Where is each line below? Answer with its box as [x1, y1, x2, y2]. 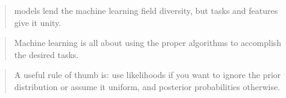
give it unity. [14, 16, 62, 28]
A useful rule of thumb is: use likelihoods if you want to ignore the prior [14, 68, 281, 81]
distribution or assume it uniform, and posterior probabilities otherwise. [14, 80, 281, 93]
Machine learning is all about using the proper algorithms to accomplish [14, 36, 282, 49]
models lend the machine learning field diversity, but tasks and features [14, 4, 278, 16]
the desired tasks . [14, 48, 79, 60]
